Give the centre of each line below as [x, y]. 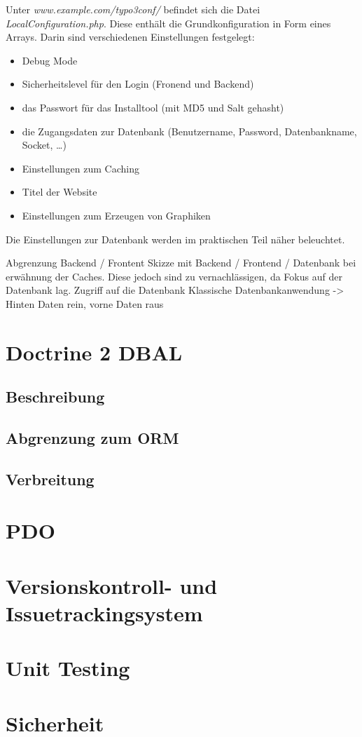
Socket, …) [44, 145]
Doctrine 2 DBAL [94, 352]
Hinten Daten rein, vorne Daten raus [85, 303]
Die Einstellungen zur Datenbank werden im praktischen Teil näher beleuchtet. [175, 239]
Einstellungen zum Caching [81, 168]
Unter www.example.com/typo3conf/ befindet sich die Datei [133, 9]
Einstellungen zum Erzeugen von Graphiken [116, 215]
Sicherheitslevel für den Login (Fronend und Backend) [138, 84]
